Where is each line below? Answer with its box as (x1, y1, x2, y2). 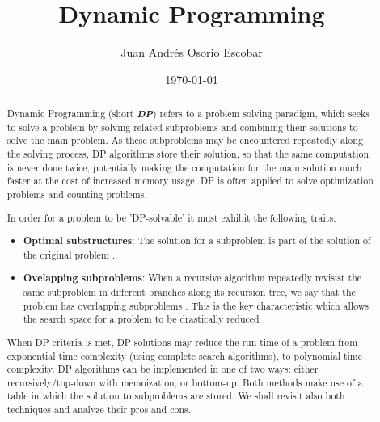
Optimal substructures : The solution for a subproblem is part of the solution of (23, 234, 371, 248)
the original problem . (23, 247, 116, 261)
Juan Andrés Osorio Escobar (120, 44, 263, 61)
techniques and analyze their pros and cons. (6, 403, 191, 416)
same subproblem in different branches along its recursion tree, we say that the (23, 285, 356, 298)
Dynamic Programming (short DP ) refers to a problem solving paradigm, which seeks (6, 106, 369, 121)
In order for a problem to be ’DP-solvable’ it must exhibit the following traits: (6, 210, 336, 224)
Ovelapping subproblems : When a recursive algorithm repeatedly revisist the (23, 271, 362, 285)
